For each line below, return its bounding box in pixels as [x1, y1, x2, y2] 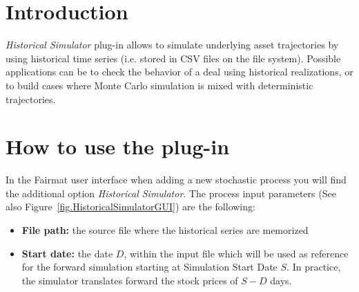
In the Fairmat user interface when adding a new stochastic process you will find [6, 172, 347, 187]
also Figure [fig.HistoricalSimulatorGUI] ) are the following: [6, 199, 255, 214]
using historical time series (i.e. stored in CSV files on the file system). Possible [6, 51, 341, 65]
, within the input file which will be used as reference [124, 246, 349, 260]
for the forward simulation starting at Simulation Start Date [21, 259, 278, 274]
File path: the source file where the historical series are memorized [21, 223, 309, 237]
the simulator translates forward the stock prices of [21, 273, 238, 287]
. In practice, [287, 259, 341, 274]
